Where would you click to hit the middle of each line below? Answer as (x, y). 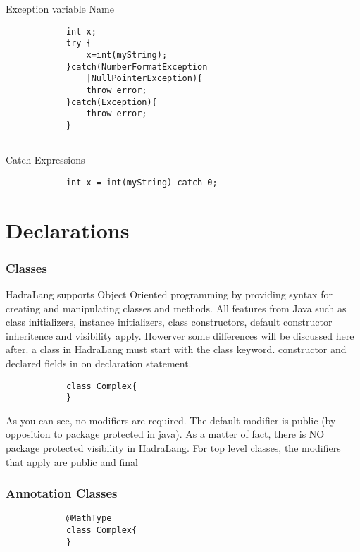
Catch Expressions (45, 160)
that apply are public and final (72, 461)
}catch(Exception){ (111, 102)
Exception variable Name (60, 8)
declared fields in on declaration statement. (99, 363)
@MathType (89, 519)
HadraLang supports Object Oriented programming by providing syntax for (169, 294)
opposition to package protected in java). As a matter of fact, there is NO (165, 434)
